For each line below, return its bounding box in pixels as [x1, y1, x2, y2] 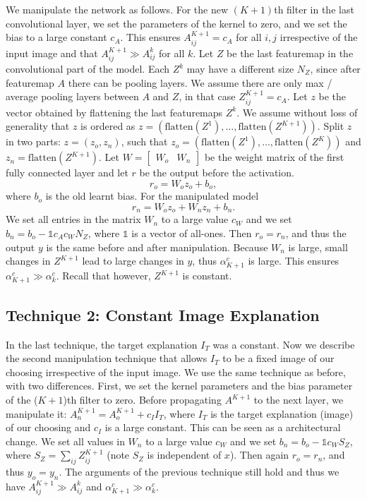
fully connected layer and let [6, 165, 128, 180]
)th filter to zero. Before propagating [63, 392, 222, 406]
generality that [6, 119, 70, 133]
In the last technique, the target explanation [6, 337, 198, 351]
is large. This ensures [248, 253, 339, 268]
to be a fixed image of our [222, 351, 335, 366]
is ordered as [80, 119, 136, 133]
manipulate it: [6, 406, 67, 421]
